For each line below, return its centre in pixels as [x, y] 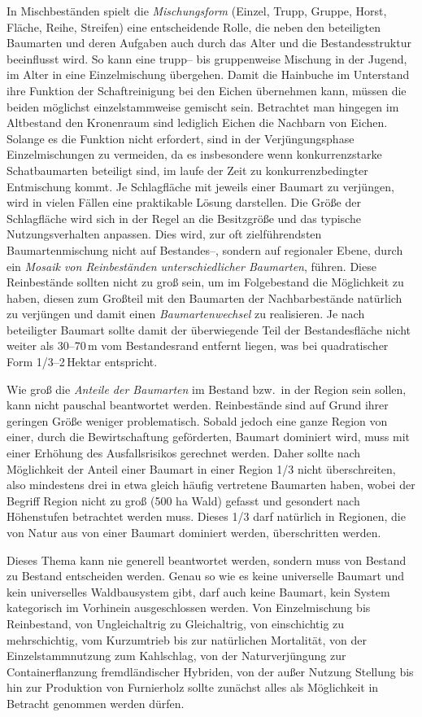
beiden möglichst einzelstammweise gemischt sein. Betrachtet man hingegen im [203, 106]
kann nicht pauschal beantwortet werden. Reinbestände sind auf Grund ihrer [198, 405]
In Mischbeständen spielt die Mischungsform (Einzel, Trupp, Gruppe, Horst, [197, 11]
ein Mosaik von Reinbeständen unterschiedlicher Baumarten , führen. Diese [191, 266]
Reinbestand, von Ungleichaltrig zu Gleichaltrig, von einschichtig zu [176, 623]
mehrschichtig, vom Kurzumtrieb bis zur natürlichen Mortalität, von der [187, 639]
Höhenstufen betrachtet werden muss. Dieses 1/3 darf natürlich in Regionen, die [206, 516]
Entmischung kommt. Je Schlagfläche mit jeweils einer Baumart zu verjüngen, [200, 186]
